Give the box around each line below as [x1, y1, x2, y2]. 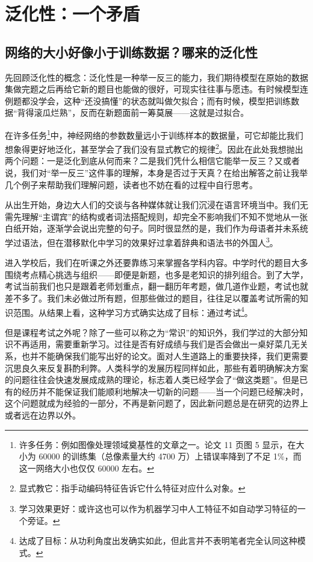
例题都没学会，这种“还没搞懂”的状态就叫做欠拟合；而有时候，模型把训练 [5, 94, 291, 107]
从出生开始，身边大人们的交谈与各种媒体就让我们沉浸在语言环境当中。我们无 [5, 198, 308, 211]
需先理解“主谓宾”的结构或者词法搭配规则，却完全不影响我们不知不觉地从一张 [5, 210, 308, 223]
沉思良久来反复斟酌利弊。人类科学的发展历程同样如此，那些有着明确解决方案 [5, 361, 308, 374]
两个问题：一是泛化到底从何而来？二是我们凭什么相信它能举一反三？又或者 [5, 154, 300, 167]
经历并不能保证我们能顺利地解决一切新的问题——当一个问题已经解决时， [21, 385, 308, 397]
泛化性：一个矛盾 [5, 1, 140, 26]
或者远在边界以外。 [5, 409, 81, 421]
